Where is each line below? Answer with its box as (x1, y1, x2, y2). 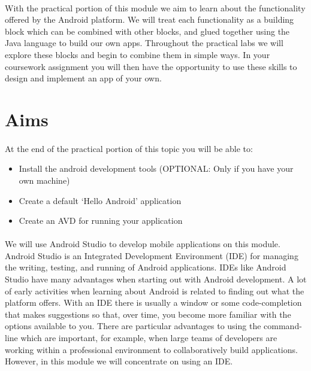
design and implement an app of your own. (5, 72, 162, 84)
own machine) (19, 174, 70, 186)
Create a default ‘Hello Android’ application (19, 194, 182, 206)
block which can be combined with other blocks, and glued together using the (5, 25, 290, 37)
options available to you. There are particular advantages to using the (5, 320, 261, 332)
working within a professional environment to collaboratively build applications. (5, 343, 298, 355)
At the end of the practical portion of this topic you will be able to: (5, 142, 253, 154)
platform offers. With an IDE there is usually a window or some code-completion (5, 296, 302, 309)
